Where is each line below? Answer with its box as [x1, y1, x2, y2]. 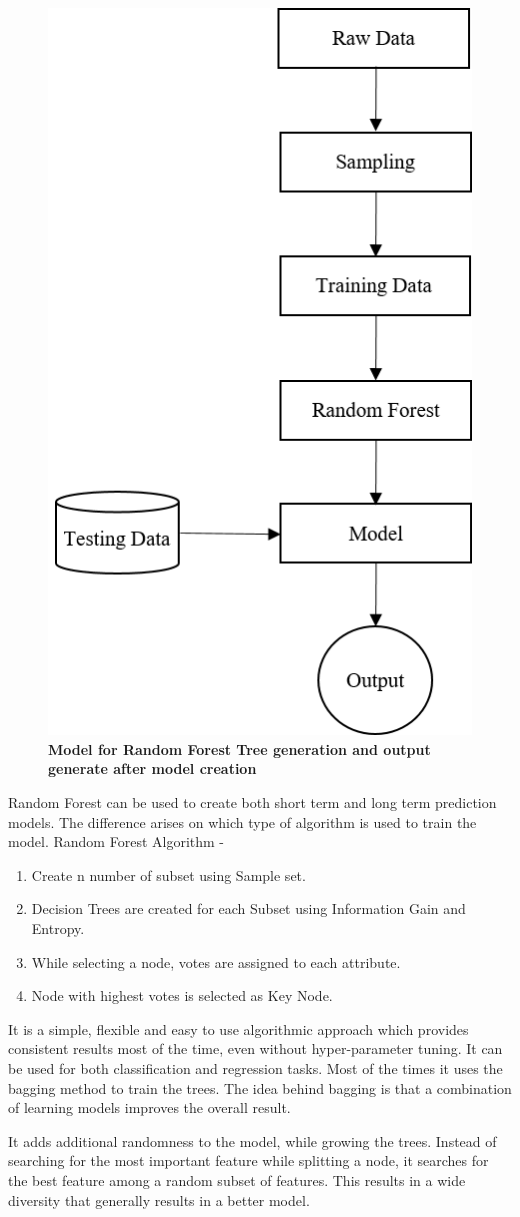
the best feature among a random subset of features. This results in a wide [8, 1169, 466, 1190]
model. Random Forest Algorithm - [8, 831, 224, 852]
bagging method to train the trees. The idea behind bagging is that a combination [8, 1077, 512, 1098]
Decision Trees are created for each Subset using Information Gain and [31, 898, 466, 919]
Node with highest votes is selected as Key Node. [31, 985, 333, 1006]
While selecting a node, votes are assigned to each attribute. [31, 951, 401, 972]
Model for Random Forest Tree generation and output [48, 738, 431, 759]
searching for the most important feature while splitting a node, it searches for [8, 1150, 489, 1171]
